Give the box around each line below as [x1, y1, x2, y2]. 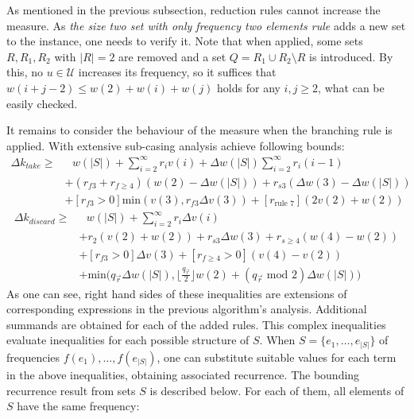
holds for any [217, 79, 281, 95]
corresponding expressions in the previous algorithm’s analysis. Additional [6, 301, 367, 317]
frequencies [6, 348, 60, 365]
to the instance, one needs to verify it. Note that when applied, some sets [6, 33, 363, 49]
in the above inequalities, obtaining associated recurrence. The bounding [6, 366, 360, 382]
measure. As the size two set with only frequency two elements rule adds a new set [6, 17, 406, 33]
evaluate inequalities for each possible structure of [6, 332, 250, 348]
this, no [6, 64, 43, 80]
